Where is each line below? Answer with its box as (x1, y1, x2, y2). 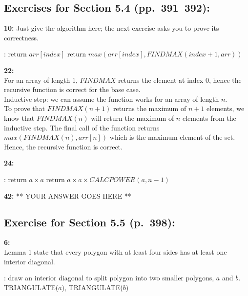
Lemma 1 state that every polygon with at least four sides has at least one (4, 246, 227, 257)
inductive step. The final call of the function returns (4, 122, 160, 132)
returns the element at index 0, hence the (118, 74, 242, 85)
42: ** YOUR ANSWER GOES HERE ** (4, 190, 131, 201)
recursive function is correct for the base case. (4, 84, 141, 94)
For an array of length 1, (4, 74, 78, 85)
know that (4, 112, 35, 123)
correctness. (4, 32, 39, 42)
